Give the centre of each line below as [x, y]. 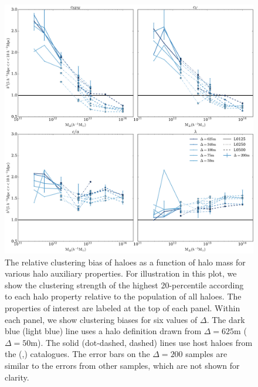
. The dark [226, 319]
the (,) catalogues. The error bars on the [77, 354]
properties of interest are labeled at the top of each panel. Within [123, 307]
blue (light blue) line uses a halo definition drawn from [103, 331]
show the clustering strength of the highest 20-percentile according [124, 285]
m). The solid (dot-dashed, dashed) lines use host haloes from [142, 342]
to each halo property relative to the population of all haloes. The [123, 296]
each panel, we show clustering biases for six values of [101, 319]
